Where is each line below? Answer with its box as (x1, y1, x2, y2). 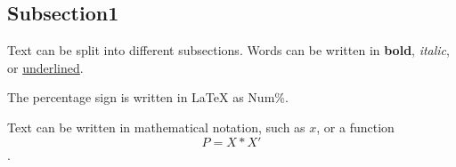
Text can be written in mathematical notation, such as (7, 117, 305, 136)
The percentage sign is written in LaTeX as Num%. (7, 88, 289, 107)
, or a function (316, 117, 395, 136)
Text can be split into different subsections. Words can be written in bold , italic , (7, 41, 450, 60)
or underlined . (7, 58, 84, 76)
